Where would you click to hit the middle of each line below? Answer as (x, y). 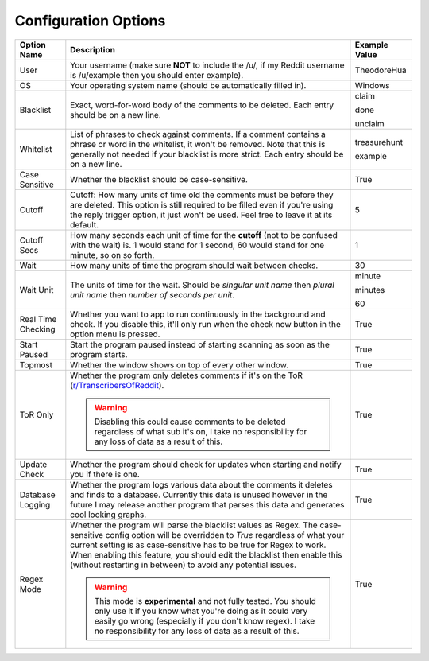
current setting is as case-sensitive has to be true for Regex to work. (198, 545)
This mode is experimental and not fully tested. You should (205, 601)
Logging (35, 504)
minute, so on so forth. (112, 255)
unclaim (369, 123)
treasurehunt (379, 142)
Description (93, 49)
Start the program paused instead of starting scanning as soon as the (200, 344)
